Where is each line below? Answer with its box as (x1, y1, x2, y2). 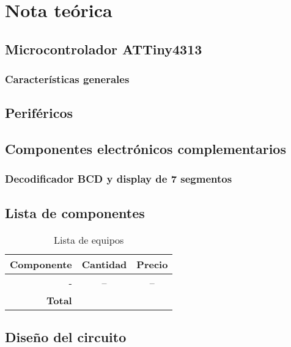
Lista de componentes (5, 203, 145, 222)
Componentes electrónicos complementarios (5, 139, 286, 158)
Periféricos (5, 103, 73, 122)
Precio (136, 257, 168, 271)
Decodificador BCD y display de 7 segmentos (5, 171, 232, 186)
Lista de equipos (54, 232, 124, 247)
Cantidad (81, 257, 127, 271)
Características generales (5, 71, 130, 87)
